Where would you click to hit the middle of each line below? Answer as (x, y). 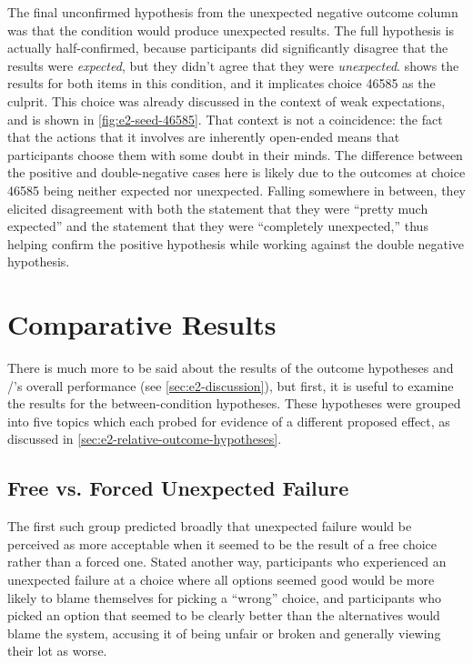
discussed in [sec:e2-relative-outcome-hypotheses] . (145, 439)
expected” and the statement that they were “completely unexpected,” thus (218, 226)
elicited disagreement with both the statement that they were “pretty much (218, 208)
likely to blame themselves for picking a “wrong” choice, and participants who (225, 597)
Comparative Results (142, 324)
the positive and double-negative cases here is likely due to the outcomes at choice (236, 172)
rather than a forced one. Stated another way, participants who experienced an (227, 562)
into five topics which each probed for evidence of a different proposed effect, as (229, 421)
